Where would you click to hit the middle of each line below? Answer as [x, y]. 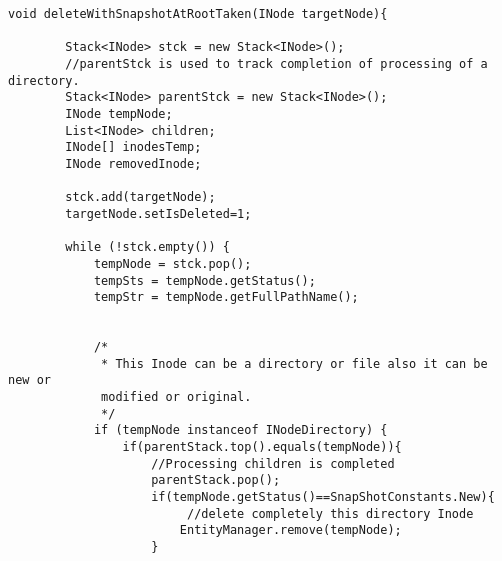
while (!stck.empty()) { [147, 247]
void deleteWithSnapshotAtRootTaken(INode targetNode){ [198, 14]
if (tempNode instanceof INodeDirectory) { [240, 430]
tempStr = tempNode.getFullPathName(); [226, 297]
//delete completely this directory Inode [330, 513]
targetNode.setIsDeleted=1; [158, 213]
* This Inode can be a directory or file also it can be [294, 363]
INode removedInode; [133, 163]
